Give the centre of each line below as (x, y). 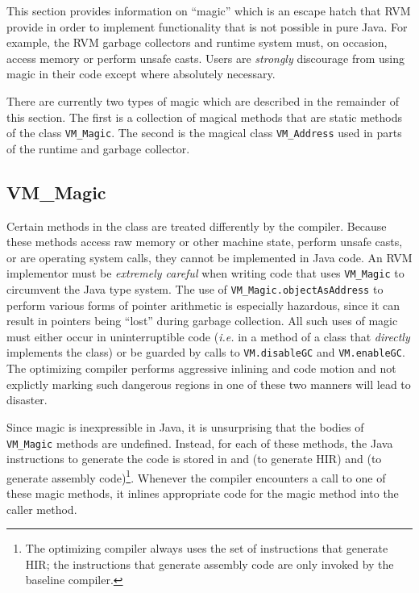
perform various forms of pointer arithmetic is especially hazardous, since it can (203, 305)
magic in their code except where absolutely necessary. (141, 74)
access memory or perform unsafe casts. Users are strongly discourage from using (206, 58)
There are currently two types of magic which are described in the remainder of (203, 100)
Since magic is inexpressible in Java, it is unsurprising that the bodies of (185, 426)
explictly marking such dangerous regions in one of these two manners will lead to (209, 384)
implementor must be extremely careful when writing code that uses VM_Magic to (205, 273)
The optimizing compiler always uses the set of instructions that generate (207, 548)
